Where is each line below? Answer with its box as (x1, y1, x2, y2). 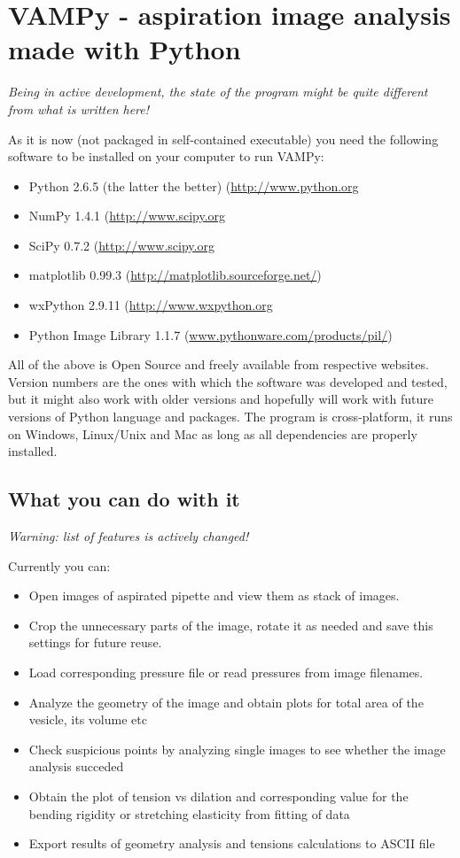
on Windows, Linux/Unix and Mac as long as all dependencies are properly (8, 424, 417, 443)
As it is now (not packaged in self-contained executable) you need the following (8, 129, 439, 148)
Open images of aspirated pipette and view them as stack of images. (28, 586, 400, 605)
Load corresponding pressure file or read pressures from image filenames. (28, 662, 424, 681)
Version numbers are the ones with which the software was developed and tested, (8, 372, 448, 390)
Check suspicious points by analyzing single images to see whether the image (28, 739, 446, 758)
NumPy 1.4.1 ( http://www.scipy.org (28, 206, 226, 225)
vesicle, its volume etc (28, 710, 147, 729)
